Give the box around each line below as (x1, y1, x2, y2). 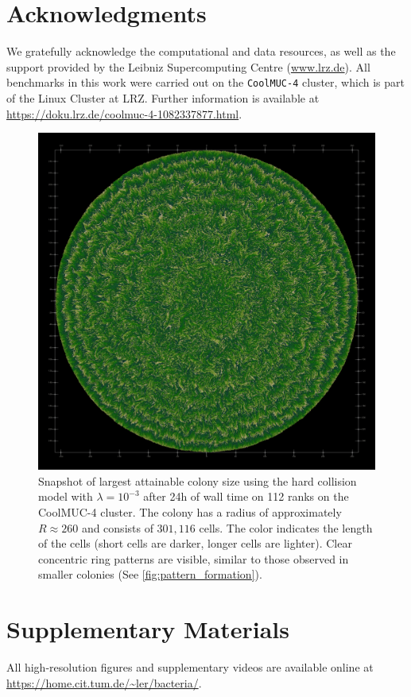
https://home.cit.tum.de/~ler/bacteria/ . (6, 674, 202, 691)
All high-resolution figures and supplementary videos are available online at (6, 659, 374, 676)
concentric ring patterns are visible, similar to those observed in (38, 550, 349, 567)
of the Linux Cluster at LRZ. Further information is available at (6, 89, 320, 106)
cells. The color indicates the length (199, 519, 373, 536)
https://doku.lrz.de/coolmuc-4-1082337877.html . (6, 105, 242, 122)
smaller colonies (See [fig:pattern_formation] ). (38, 566, 262, 583)
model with (38, 488, 93, 505)
